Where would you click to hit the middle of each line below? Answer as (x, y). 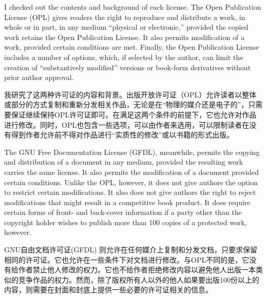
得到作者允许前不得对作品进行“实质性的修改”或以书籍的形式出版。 (122, 135)
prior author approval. (39, 77)
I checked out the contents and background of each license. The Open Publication (133, 7)
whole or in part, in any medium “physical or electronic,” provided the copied (126, 27)
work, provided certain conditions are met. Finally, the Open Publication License (132, 47)
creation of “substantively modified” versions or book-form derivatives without (128, 67)
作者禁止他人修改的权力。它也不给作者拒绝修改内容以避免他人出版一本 (137, 270)
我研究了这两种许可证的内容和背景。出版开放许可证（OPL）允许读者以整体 (130, 94)
